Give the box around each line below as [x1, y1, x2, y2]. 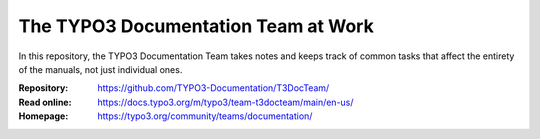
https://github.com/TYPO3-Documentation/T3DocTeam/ [97, 82, 330, 94]
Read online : [18, 96, 72, 108]
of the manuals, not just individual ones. [18, 63, 183, 75]
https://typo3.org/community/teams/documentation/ [97, 110, 313, 122]
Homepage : [18, 110, 69, 122]
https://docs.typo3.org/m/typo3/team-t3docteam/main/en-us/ [97, 96, 354, 108]
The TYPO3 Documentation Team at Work [18, 15, 374, 37]
